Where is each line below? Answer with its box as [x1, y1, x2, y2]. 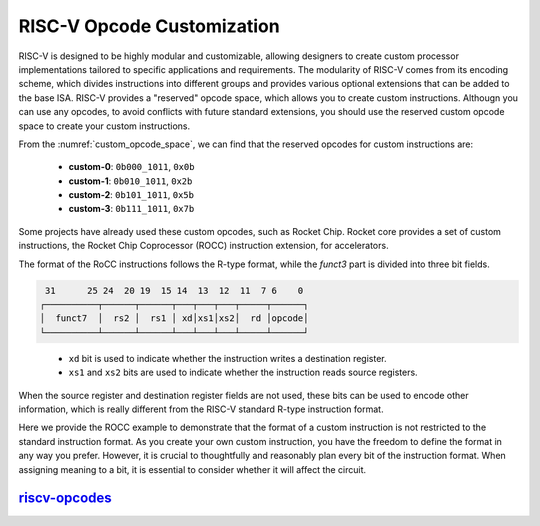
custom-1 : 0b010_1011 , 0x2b [68, 175, 193, 187]
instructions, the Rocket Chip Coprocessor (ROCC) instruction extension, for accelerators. [18, 240, 389, 252]
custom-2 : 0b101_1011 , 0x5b [68, 189, 195, 201]
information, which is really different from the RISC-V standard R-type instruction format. [18, 403, 384, 415]
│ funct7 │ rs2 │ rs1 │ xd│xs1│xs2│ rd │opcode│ [39, 313, 309, 324]
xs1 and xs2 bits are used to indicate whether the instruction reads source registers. [68, 366, 419, 379]
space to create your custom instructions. [18, 120, 190, 132]
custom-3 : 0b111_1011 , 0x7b [68, 203, 195, 215]
